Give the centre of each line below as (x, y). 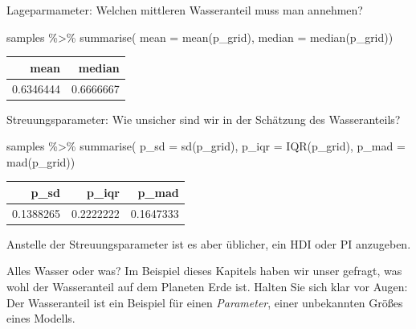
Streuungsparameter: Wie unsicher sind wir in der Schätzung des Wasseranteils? (204, 119)
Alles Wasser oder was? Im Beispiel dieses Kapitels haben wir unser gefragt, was (204, 271)
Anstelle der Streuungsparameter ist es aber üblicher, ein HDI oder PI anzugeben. (209, 243)
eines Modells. (41, 318)
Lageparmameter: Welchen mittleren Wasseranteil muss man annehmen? (185, 10)
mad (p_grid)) (41, 161)
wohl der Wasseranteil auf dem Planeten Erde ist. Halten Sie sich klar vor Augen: (207, 287)
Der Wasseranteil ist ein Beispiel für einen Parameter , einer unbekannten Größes (205, 302)
